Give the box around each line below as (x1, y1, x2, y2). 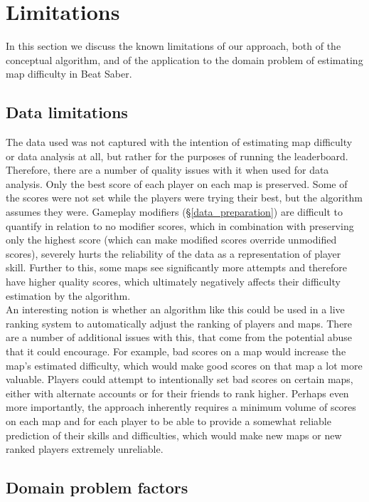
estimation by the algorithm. (6, 288, 131, 303)
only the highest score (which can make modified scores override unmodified (6, 232, 337, 247)
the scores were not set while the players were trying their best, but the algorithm (6, 190, 363, 205)
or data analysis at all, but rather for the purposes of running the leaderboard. (6, 148, 348, 163)
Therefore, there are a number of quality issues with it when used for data (6, 162, 329, 177)
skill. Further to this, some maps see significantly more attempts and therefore (6, 260, 348, 275)
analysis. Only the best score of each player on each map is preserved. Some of (6, 176, 348, 191)
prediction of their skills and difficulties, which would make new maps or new (6, 427, 342, 442)
